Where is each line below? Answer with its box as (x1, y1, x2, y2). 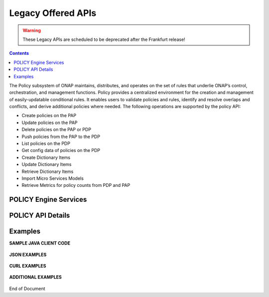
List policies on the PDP (21, 141, 71, 147)
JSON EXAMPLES (9, 252, 47, 258)
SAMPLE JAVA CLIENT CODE (9, 240, 71, 246)
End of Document (9, 286, 45, 292)
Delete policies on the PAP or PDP (21, 127, 92, 133)
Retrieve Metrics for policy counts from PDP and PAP (21, 182, 131, 188)
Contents (9, 50, 29, 56)
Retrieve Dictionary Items (21, 168, 74, 174)
